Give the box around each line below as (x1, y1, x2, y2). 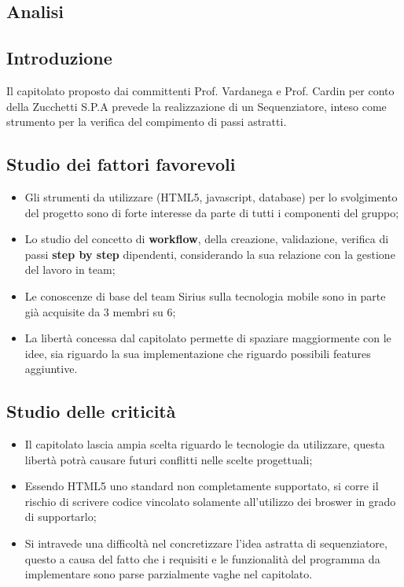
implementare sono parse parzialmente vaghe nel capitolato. (24, 566, 313, 582)
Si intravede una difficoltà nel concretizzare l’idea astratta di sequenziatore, (24, 535, 387, 552)
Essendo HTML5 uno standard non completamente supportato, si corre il (24, 478, 379, 494)
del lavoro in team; (24, 261, 116, 278)
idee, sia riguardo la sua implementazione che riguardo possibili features (24, 345, 371, 361)
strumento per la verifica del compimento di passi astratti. (6, 113, 287, 130)
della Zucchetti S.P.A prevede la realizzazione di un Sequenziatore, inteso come (6, 98, 387, 114)
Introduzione (6, 46, 112, 70)
